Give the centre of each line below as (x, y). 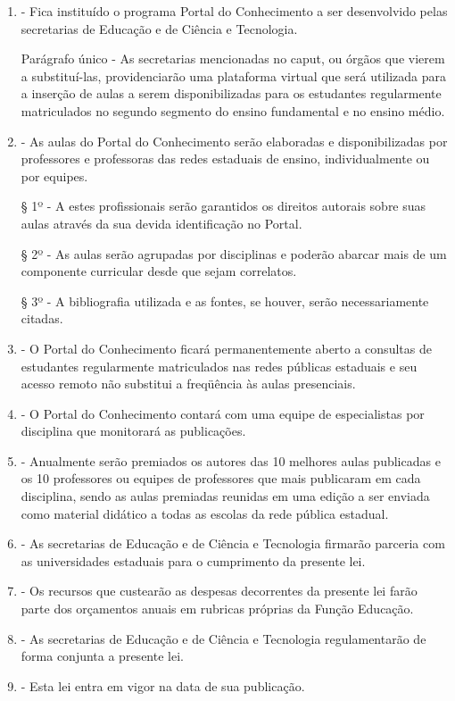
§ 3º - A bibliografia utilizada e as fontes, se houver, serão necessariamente (225, 300)
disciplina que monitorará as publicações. (133, 431)
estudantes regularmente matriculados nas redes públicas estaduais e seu (219, 366)
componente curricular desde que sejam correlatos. (159, 271)
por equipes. (54, 175)
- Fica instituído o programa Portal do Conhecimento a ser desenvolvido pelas (234, 11)
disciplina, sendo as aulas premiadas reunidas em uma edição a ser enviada (225, 496)
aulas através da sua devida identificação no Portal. (161, 223)
